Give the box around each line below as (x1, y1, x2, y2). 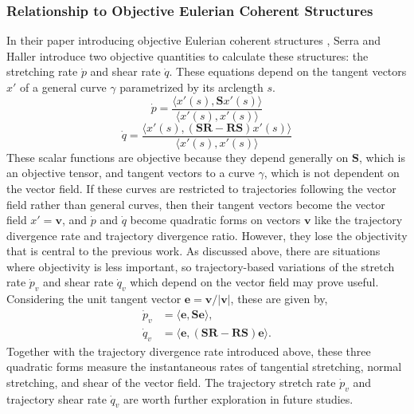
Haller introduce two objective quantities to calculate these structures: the (6, 47, 369, 64)
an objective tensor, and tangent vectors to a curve (6, 164, 255, 181)
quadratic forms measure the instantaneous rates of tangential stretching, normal (6, 358, 402, 375)
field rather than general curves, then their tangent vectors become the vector (6, 195, 385, 212)
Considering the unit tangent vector (6, 290, 182, 307)
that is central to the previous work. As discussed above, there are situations (6, 242, 381, 259)
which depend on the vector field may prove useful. (130, 274, 379, 290)
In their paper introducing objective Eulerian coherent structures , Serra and (6, 32, 381, 49)
